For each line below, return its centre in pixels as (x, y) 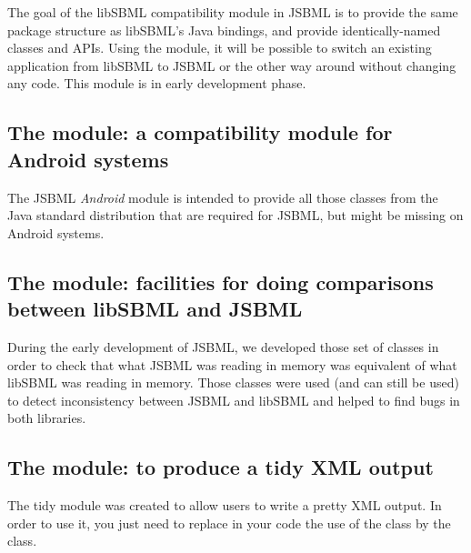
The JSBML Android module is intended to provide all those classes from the (223, 197)
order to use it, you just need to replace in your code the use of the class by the (229, 523)
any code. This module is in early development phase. (157, 83)
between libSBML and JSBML (155, 309)
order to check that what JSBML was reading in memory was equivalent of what (232, 364)
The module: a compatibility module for (200, 132)
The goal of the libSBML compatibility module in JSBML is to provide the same (233, 12)
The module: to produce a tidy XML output (220, 467)
